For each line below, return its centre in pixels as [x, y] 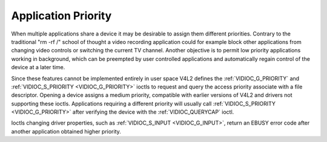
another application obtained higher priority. [66, 131]
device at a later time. [38, 67]
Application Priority [61, 16]
